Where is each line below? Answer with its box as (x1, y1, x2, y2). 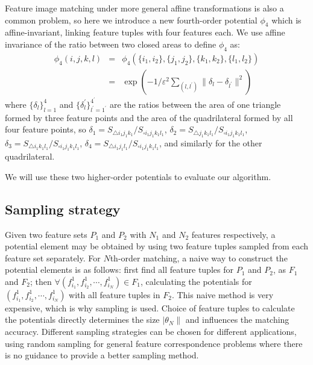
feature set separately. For (5, 251, 101, 264)
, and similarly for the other (159, 136, 262, 149)
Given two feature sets (5, 228, 87, 240)
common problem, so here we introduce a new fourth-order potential (5, 13, 258, 26)
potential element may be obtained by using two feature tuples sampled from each (5, 240, 309, 252)
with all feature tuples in (69, 288, 160, 301)
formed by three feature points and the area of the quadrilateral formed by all (5, 111, 293, 123)
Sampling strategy (5, 199, 121, 218)
